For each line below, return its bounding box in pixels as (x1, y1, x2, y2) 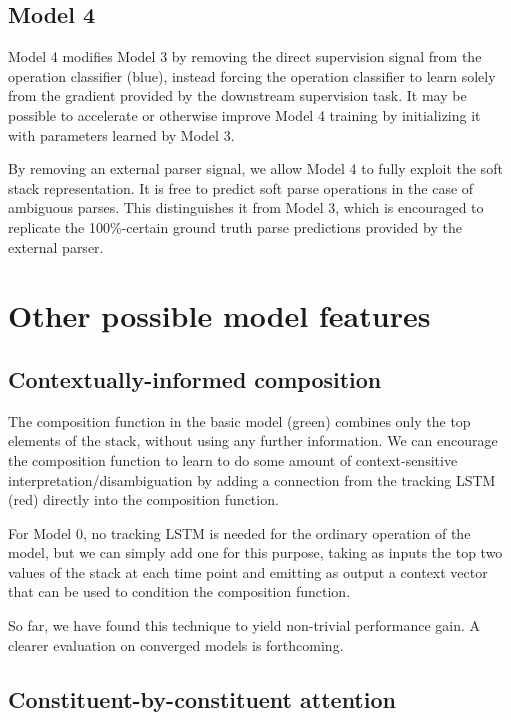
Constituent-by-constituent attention (8, 683, 396, 714)
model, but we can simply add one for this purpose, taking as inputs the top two (8, 542, 503, 563)
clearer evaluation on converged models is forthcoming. (8, 634, 344, 655)
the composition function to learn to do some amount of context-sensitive (8, 449, 458, 470)
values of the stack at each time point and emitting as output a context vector (8, 561, 488, 582)
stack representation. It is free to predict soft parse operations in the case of (8, 177, 474, 198)
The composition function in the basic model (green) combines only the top (8, 410, 471, 431)
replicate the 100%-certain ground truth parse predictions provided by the (8, 216, 462, 237)
